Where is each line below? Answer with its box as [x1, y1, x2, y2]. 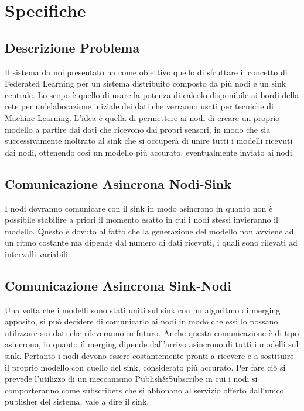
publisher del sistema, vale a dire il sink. [5, 395, 149, 407]
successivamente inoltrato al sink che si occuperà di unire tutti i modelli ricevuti [5, 134, 293, 147]
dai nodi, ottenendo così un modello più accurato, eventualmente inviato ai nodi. [5, 146, 295, 158]
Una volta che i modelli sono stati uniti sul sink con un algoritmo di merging [5, 303, 281, 316]
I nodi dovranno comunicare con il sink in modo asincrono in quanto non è [5, 202, 273, 214]
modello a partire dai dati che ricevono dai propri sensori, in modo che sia [5, 123, 271, 135]
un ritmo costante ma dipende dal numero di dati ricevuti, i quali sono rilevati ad [5, 236, 298, 248]
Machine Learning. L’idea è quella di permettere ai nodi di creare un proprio [5, 111, 280, 123]
